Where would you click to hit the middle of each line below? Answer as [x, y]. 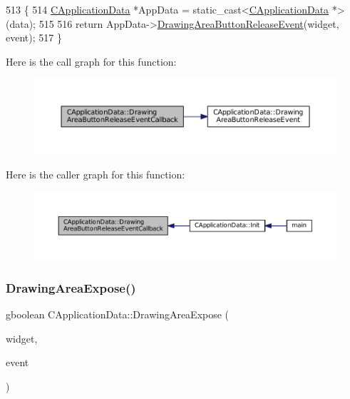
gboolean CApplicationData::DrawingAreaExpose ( [118, 314]
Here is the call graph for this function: [91, 61]
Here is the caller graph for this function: [96, 175]
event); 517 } [34, 37]
